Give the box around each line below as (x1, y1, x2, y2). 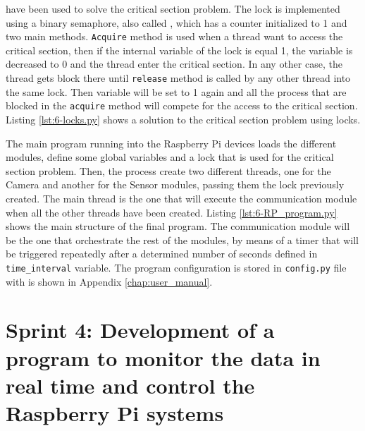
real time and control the (6, 370, 255, 399)
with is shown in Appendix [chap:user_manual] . (6, 274, 213, 289)
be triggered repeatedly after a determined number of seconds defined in (6, 246, 318, 261)
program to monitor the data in (6, 343, 321, 372)
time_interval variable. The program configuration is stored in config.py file (6, 260, 347, 274)
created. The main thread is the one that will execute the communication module (6, 190, 357, 205)
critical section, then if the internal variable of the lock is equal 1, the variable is (6, 42, 353, 57)
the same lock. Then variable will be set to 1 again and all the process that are (6, 84, 347, 99)
